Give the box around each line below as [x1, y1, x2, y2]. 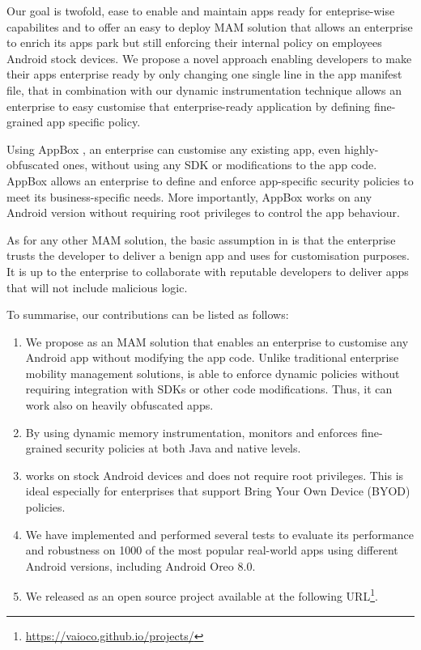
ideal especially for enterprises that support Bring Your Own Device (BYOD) [25, 482, 410, 499]
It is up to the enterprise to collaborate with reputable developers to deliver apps [6, 262, 409, 279]
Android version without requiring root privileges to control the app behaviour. [6, 204, 400, 221]
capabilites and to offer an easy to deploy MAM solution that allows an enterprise [6, 18, 413, 35]
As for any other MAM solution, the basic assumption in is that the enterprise [6, 231, 396, 248]
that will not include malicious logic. [6, 278, 188, 295]
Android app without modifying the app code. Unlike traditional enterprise [25, 349, 399, 366]
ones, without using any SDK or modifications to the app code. [62, 156, 377, 173]
